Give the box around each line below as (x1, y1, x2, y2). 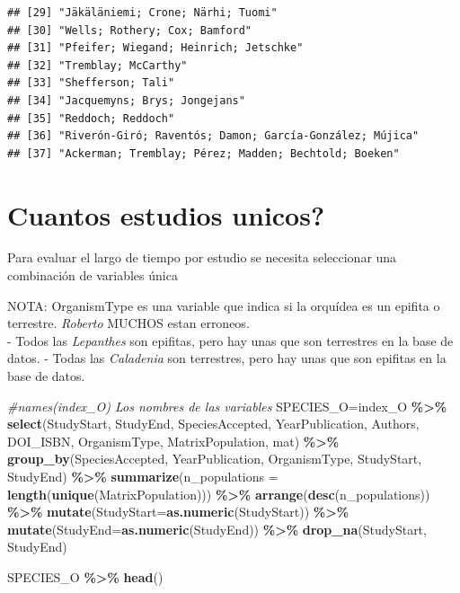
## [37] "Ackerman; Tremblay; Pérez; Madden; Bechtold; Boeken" (7, 146, 400, 160)
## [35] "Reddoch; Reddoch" (7, 111, 175, 125)
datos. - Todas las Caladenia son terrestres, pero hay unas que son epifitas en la (7, 349, 447, 367)
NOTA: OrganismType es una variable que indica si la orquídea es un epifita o (7, 296, 440, 314)
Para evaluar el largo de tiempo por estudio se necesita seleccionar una (7, 248, 397, 267)
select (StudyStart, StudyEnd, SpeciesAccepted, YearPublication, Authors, (7, 414, 420, 433)
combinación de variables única (7, 266, 178, 285)
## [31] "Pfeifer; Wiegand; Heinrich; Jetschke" (7, 41, 304, 55)
